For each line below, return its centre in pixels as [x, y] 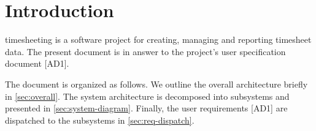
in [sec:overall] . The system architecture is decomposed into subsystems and [147, 96]
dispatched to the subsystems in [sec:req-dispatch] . [100, 120]
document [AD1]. [37, 63]
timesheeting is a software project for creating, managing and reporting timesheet [158, 39]
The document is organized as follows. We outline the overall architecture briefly [156, 84]
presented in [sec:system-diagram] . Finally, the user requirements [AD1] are [146, 108]
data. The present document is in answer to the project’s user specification [145, 51]
